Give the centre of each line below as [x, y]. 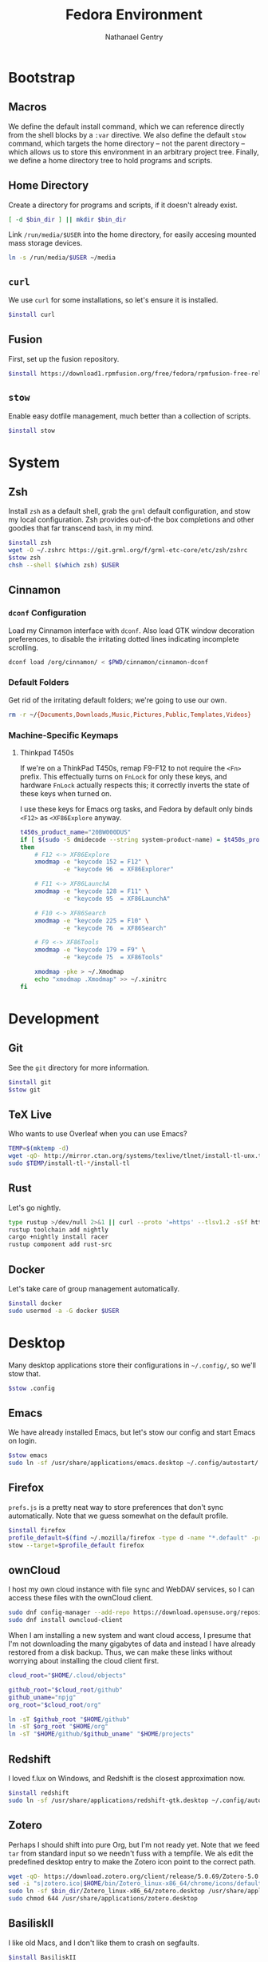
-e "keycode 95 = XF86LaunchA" [116, 899]
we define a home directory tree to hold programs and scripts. [110, 160]
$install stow [32, 430]
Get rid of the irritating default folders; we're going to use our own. [118, 700]
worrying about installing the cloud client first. [84, 1661]
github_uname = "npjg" [43, 1697]
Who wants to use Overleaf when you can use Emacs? [98, 1134]
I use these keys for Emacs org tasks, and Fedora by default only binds [136, 809]
